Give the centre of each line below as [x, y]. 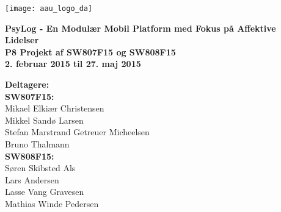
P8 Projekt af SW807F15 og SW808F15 [90, 51]
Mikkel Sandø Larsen [44, 120]
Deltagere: [27, 84]
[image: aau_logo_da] [49, 9]
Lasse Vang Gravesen [45, 192]
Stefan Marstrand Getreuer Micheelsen [77, 132]
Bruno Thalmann [37, 144]
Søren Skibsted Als [40, 168]
